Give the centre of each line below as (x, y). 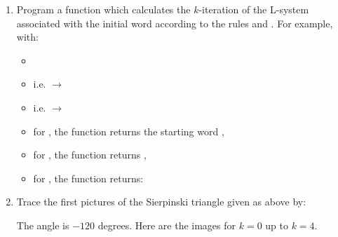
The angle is (43, 225)
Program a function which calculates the (103, 9)
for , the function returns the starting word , (129, 131)
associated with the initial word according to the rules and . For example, (175, 23)
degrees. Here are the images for (167, 225)
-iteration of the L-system (254, 9)
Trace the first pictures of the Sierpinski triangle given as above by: (161, 202)
